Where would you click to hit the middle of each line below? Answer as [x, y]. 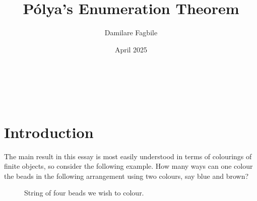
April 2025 [131, 49]
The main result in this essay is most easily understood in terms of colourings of [128, 156]
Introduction [49, 132]
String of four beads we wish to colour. [84, 193]
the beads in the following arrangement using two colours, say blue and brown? [126, 176]
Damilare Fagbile [131, 32]
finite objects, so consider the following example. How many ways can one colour [128, 166]
